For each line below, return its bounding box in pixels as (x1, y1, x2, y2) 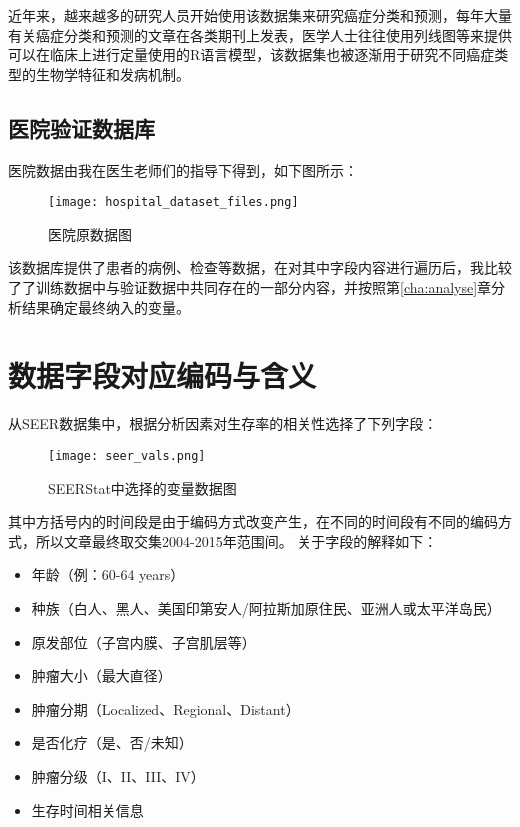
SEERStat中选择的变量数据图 (48, 477, 237, 498)
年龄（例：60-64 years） (31, 564, 185, 585)
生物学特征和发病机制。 (35, 63, 190, 84)
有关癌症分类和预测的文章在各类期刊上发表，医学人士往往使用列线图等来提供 (8, 24, 512, 45)
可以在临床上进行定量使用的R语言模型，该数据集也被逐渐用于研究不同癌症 (8, 44, 495, 65)
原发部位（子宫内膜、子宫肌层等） (31, 631, 256, 652)
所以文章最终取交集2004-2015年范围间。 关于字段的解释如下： (35, 530, 438, 551)
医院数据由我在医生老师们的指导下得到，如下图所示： (8, 159, 358, 180)
